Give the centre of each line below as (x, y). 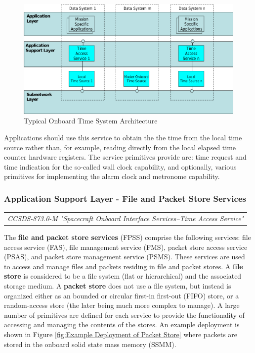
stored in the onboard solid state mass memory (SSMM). (90, 344)
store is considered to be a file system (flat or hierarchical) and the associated (123, 276)
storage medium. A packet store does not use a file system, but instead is (118, 286)
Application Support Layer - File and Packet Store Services (125, 198)
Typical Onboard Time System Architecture (91, 121)
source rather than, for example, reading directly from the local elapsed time (120, 147)
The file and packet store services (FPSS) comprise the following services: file (127, 237)
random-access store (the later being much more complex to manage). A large (122, 305)
